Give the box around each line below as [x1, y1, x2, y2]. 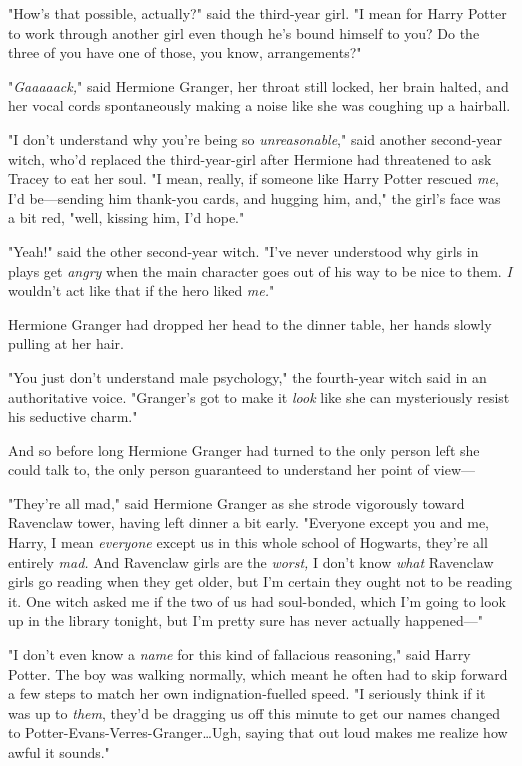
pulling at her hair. [8, 333, 125, 354]
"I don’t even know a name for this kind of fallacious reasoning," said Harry [8, 644, 471, 665]
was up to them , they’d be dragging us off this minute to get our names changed [8, 702, 501, 723]
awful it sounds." [8, 742, 110, 762]
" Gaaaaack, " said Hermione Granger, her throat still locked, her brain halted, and [8, 75, 509, 96]
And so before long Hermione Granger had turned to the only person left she [8, 439, 480, 460]
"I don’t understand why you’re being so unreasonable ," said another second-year [8, 128, 503, 149]
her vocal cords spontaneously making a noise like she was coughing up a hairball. [8, 95, 511, 116]
